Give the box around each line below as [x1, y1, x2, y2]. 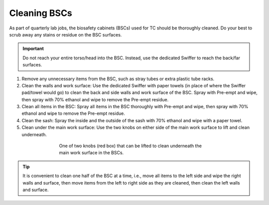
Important [22, 45, 44, 52]
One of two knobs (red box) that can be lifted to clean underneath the [59, 143, 202, 149]
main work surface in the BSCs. [59, 150, 124, 156]
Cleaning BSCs [9, 7, 72, 18]
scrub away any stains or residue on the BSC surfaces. [9, 31, 122, 37]
